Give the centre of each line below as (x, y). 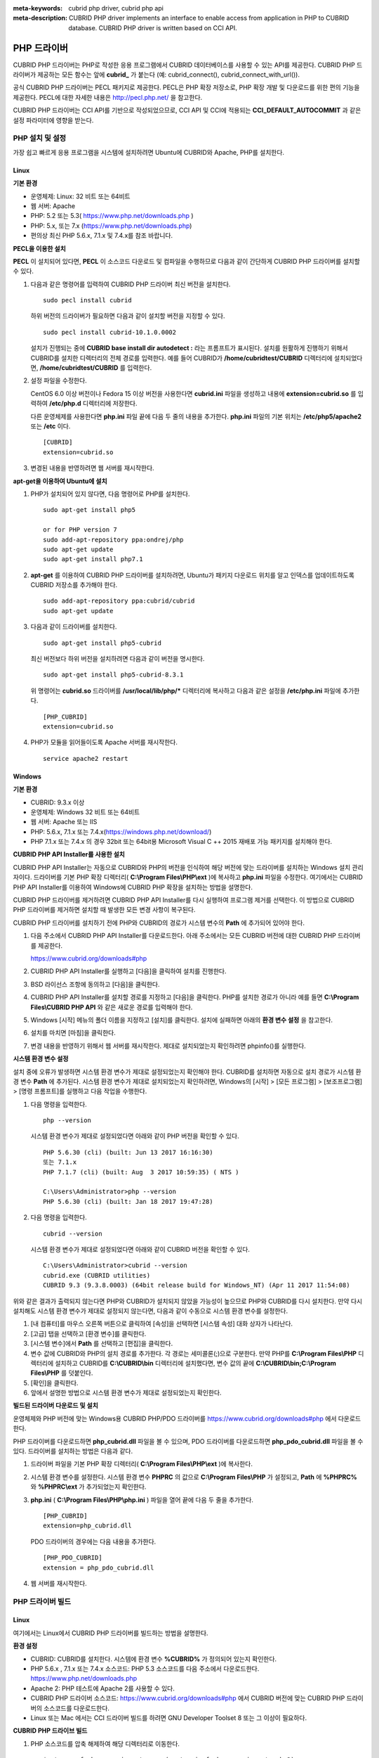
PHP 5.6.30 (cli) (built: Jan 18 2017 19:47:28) (128, 1201)
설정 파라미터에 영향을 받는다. (53, 120)
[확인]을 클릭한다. (54, 1382)
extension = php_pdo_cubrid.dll (99, 1567)
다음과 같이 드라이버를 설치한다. (74, 627)
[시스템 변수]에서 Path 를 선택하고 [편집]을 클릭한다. (102, 1344)
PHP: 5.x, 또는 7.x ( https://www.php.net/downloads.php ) (111, 226)
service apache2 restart (86, 758)
